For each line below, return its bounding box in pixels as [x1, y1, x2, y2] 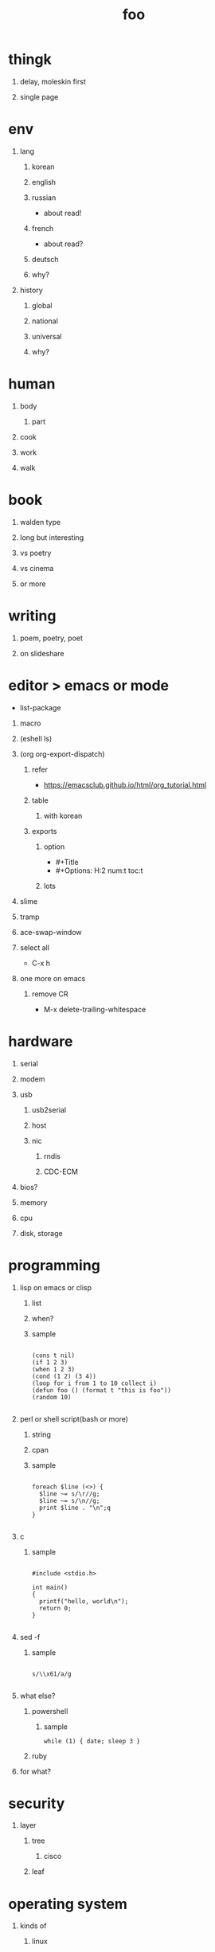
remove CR [31, 989, 69, 999]
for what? [19, 1766, 52, 1776]
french [31, 223, 54, 233]
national [31, 316, 58, 326]
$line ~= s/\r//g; [38, 1489, 100, 1498]
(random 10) [31, 1393, 72, 1401]
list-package [19, 702, 61, 712]
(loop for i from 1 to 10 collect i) [31, 1379, 158, 1387]
